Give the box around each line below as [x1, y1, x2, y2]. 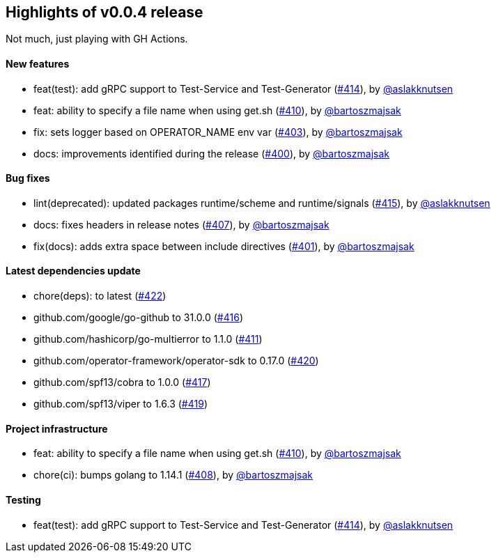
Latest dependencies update [6, 265, 141, 277]
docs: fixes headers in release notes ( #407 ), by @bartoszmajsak [33, 218, 330, 231]
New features [6, 58, 70, 70]
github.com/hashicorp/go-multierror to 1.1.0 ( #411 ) [33, 333, 263, 346]
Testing [6, 493, 41, 506]
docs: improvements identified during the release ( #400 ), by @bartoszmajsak [33, 147, 390, 160]
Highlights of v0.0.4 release [6, 3, 203, 21]
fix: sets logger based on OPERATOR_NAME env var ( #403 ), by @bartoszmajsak [33, 125, 403, 138]
